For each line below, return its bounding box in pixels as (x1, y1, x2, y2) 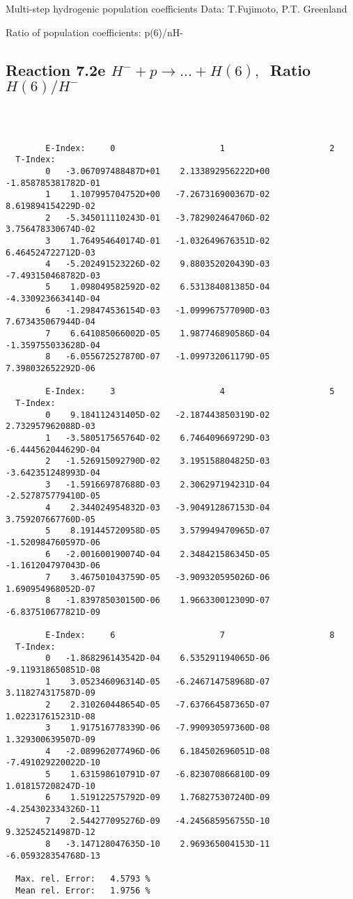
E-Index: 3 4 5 (45, 386, 335, 397)
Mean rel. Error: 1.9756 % (15, 885, 150, 896)
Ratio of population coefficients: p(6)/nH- (6, 24, 184, 39)
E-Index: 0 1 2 (45, 143, 335, 153)
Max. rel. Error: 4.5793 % (15, 873, 150, 884)
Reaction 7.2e (6, 58, 106, 80)
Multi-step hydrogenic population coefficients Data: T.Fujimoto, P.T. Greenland (6, 1, 347, 15)
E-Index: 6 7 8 (45, 630, 335, 641)
